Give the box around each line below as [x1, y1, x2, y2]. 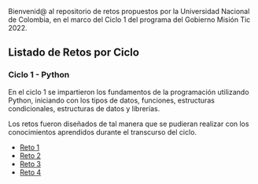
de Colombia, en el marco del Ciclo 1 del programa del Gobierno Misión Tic [8, 15, 251, 24]
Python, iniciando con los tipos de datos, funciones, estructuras [8, 96, 215, 105]
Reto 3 [19, 159, 42, 168]
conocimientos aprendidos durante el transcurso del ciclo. [8, 127, 197, 136]
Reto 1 [19, 143, 40, 152]
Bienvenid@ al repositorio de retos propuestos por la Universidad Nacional [8, 7, 250, 16]
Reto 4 [19, 168, 42, 177]
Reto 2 [19, 150, 42, 160]
